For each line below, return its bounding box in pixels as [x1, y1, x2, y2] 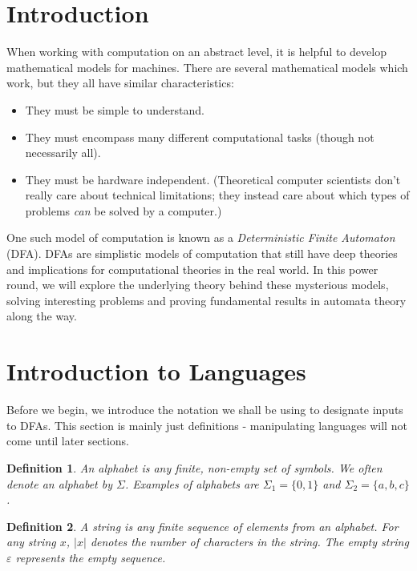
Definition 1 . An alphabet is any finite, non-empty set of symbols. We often [6, 459, 383, 476]
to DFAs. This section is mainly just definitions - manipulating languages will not [6, 416, 407, 433]
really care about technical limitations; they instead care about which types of [25, 187, 410, 203]
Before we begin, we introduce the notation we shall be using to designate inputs [6, 401, 403, 418]
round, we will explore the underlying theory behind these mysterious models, [6, 276, 389, 293]
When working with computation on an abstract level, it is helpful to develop [6, 43, 387, 60]
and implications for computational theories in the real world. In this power [6, 260, 379, 277]
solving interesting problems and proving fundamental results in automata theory [6, 292, 407, 308]
